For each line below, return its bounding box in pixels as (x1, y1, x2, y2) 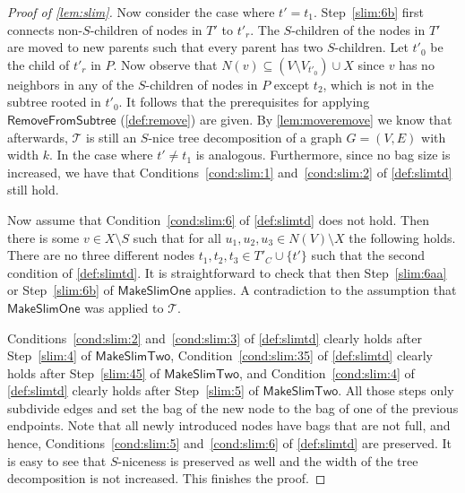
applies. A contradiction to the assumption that (194, 281, 457, 299)
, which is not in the (323, 74, 434, 93)
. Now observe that (113, 55, 218, 74)
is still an (86, 127, 137, 146)
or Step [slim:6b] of (7, 281, 114, 299)
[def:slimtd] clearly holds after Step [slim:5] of (7, 381, 259, 400)
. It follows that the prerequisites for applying (118, 92, 370, 111)
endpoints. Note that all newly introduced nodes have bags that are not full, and (7, 416, 451, 435)
